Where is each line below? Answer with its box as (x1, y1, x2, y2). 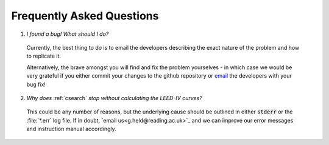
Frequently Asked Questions (11, 9, 159, 22)
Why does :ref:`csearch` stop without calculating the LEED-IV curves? (26, 94, 202, 101)
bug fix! (26, 81, 46, 88)
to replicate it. (26, 52, 61, 60)
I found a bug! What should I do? (26, 30, 109, 38)
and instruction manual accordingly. (26, 125, 117, 133)
